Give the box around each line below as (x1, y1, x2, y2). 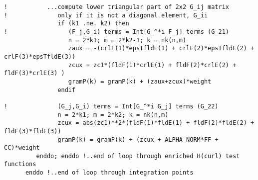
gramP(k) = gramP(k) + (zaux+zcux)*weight (68, 78, 212, 85)
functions (4, 161, 36, 168)
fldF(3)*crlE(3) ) (4, 70, 65, 77)
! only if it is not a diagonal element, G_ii (4, 11, 208, 19)
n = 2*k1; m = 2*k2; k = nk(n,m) (57, 111, 169, 118)
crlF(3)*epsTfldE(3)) (4, 53, 76, 60)
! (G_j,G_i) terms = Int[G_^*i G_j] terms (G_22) (4, 102, 219, 110)
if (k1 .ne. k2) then (57, 20, 129, 27)
